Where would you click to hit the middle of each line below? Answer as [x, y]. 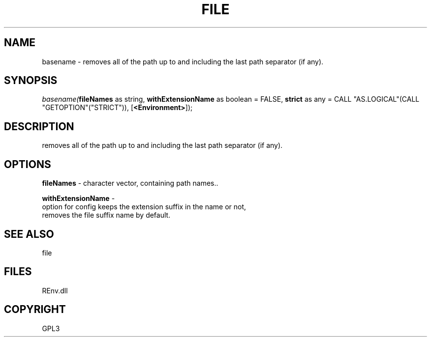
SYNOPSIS [31, 81]
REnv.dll [55, 290]
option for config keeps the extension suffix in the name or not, [144, 207]
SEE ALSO [29, 234]
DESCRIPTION [39, 126]
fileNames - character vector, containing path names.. [130, 183]
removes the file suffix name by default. [106, 215]
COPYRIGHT [35, 310]
